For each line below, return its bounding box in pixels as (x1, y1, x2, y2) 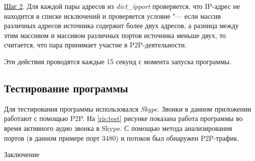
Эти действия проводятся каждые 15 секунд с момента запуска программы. (4, 56, 232, 66)
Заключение (4, 149, 40, 160)
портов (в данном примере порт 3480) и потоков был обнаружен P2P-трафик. (4, 132, 239, 143)
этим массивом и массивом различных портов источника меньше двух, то (4, 30, 226, 40)
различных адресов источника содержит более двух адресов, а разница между (4, 20, 239, 31)
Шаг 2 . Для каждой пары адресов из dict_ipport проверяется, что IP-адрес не (4, 1, 240, 11)
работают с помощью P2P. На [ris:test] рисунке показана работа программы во (4, 113, 243, 123)
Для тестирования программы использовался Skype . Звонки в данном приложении (4, 103, 252, 114)
